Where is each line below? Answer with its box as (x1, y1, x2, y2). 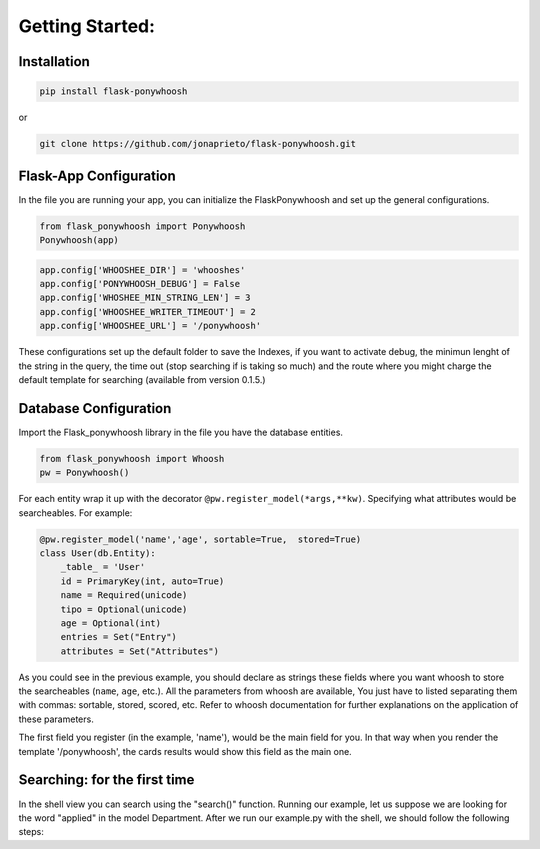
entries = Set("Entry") (60, 631, 177, 643)
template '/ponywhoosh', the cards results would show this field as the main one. (18, 745, 352, 757)
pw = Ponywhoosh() (39, 467, 130, 479)
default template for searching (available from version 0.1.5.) (18, 373, 266, 385)
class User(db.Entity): (39, 547, 157, 559)
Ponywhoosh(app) (39, 235, 120, 245)
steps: (18, 826, 44, 838)
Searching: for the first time (18, 771, 195, 789)
